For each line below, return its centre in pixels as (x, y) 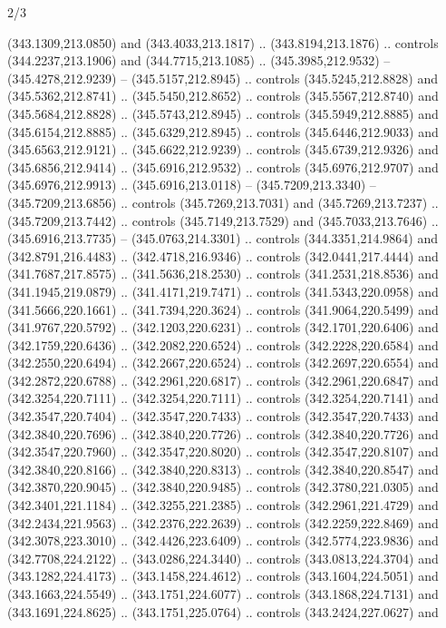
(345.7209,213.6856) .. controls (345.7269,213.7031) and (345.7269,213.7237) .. (223, 202)
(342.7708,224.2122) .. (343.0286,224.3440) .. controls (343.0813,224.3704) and (223, 558)
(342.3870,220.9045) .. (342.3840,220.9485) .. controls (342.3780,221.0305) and (223, 487)
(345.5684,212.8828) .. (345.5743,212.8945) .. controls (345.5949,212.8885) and (223, 113)
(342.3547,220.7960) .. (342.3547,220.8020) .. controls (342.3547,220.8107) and (223, 451)
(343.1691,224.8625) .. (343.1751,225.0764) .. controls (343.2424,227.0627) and (223, 611)
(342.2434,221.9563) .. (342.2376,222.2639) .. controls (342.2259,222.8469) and (223, 522)
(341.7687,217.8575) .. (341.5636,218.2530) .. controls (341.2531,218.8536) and (223, 274)
